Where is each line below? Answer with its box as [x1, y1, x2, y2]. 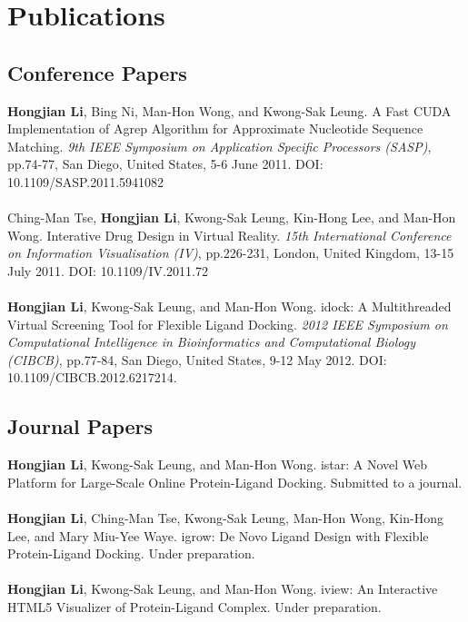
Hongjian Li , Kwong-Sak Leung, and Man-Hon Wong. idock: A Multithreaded [7, 297, 452, 316]
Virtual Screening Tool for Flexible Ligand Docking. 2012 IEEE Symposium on [7, 314, 448, 333]
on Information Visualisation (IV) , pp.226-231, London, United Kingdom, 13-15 [7, 243, 454, 262]
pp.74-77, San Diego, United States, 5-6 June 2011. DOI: [7, 154, 324, 173]
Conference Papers [7, 58, 187, 86]
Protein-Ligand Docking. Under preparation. [7, 544, 255, 563]
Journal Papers [7, 412, 154, 440]
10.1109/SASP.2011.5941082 [7, 172, 164, 191]
